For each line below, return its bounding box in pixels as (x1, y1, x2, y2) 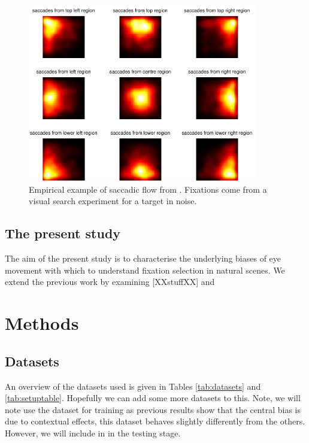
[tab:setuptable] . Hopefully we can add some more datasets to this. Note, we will (5, 392, 301, 404)
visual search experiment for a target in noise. (29, 195, 197, 207)
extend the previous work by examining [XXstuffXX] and (5, 275, 215, 288)
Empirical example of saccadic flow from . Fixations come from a (29, 183, 267, 195)
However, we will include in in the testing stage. (5, 427, 181, 439)
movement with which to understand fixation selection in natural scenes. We (5, 263, 285, 276)
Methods (5, 311, 79, 335)
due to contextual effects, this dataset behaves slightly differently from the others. (5, 415, 305, 427)
